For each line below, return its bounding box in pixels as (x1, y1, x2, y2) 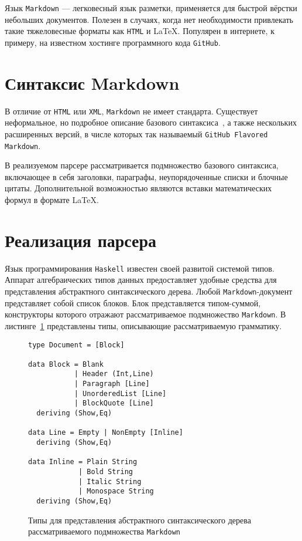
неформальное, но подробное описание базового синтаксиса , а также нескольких (5, 116, 297, 129)
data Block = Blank (28, 360, 104, 368)
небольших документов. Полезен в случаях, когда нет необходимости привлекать (5, 13, 293, 25)
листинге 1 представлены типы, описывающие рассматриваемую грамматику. (5, 319, 282, 332)
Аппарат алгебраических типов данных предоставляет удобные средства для (5, 273, 277, 286)
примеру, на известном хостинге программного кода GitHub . (5, 36, 221, 48)
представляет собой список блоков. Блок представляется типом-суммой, (5, 296, 261, 309)
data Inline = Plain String (28, 458, 138, 466)
